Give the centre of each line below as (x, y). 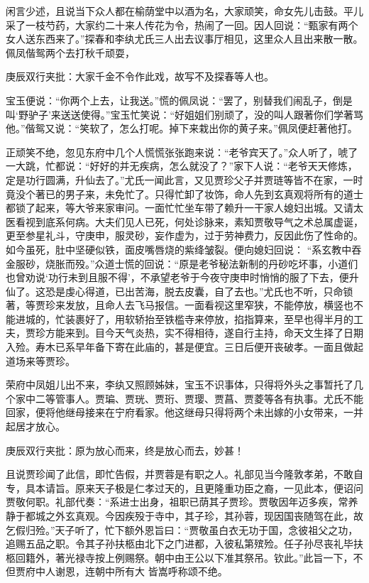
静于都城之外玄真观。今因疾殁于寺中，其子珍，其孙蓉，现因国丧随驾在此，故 (184, 516)
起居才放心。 (35, 426)
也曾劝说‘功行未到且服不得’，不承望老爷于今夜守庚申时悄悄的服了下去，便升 (182, 277)
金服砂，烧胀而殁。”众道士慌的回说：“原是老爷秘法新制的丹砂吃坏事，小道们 (182, 263)
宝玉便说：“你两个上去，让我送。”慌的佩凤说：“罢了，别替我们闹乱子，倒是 (179, 100)
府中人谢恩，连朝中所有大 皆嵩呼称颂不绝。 (126, 571)
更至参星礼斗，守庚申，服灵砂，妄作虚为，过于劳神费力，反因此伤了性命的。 (184, 235)
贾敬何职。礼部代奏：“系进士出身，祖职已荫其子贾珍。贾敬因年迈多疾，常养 (182, 502)
